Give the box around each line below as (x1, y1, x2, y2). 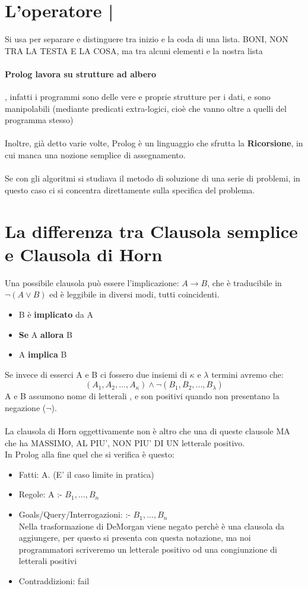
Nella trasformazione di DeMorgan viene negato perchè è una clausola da (18, 519, 285, 532)
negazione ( (5, 401, 46, 413)
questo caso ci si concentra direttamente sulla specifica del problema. (5, 183, 255, 196)
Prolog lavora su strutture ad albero (5, 67, 156, 80)
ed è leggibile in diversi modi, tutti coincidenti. (49, 288, 220, 300)
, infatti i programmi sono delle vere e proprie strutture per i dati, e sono (5, 90, 271, 103)
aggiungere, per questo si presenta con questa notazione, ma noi (18, 531, 251, 544)
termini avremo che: (211, 368, 284, 380)
